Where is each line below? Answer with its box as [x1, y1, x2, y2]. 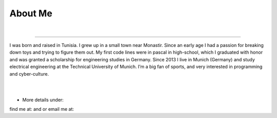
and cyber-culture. [9, 70, 49, 77]
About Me [9, 8, 52, 19]
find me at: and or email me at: [9, 106, 74, 112]
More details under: [22, 97, 64, 103]
